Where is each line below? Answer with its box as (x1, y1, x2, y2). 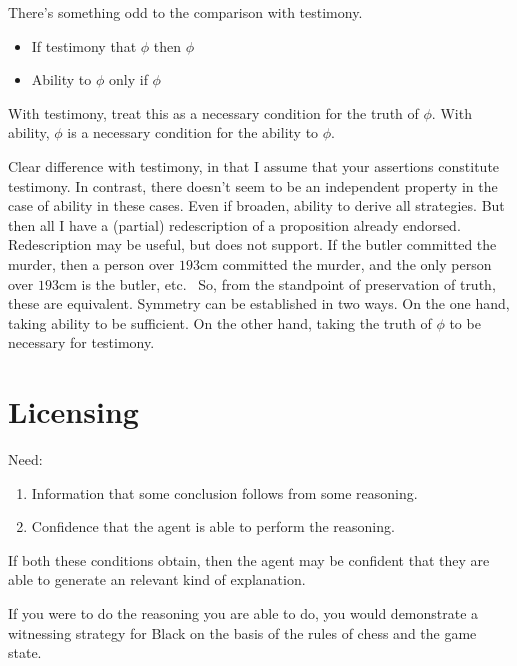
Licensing (8, 391, 139, 432)
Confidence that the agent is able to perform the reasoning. (31, 516, 395, 537)
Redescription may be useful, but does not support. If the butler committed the (8, 234, 497, 255)
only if (109, 69, 148, 90)
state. (8, 642, 42, 663)
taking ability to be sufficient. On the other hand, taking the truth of (8, 312, 432, 333)
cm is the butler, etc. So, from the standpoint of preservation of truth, (58, 273, 496, 294)
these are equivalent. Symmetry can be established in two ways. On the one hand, (8, 293, 510, 314)
